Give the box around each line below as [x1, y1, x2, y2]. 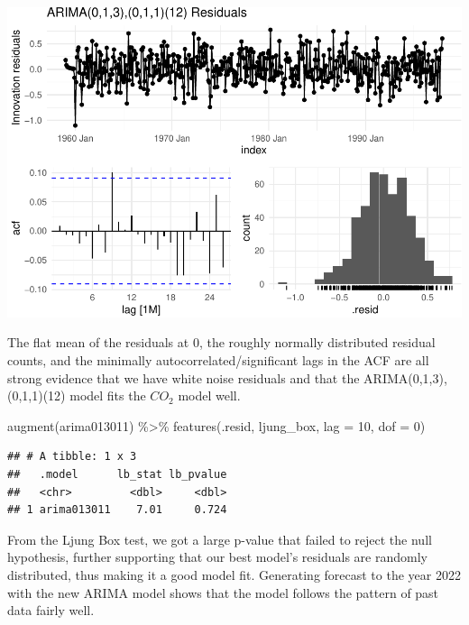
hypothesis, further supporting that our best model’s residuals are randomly [7, 547, 428, 566]
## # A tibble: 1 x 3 [7, 450, 137, 464]
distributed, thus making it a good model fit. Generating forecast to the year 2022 [7, 565, 461, 584]
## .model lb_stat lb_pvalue [7, 468, 227, 481]
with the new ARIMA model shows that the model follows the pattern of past [7, 583, 439, 602]
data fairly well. [7, 601, 95, 620]
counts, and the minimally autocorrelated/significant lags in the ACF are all [7, 351, 429, 370]
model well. [178, 386, 241, 405]
